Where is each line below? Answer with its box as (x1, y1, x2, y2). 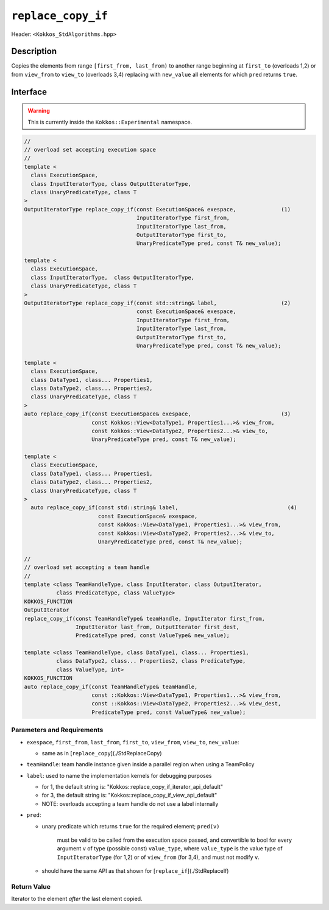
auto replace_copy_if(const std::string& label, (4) (30, 504, 298, 511)
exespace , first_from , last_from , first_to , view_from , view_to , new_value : (26, 738, 239, 746)
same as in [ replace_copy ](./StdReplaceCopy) (41, 749, 162, 757)
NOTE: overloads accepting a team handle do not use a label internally (41, 800, 219, 807)
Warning (27, 107, 50, 115)
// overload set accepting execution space (24, 146, 157, 153)
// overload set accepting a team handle (24, 564, 150, 571)
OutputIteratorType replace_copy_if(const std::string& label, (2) (24, 300, 291, 307)
